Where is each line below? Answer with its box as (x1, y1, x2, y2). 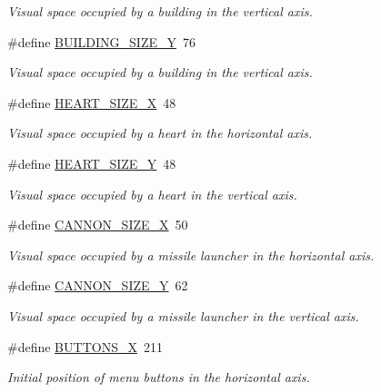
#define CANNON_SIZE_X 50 (7, 215, 188, 234)
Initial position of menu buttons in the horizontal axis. (7, 367, 310, 387)
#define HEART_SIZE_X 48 (7, 93, 176, 112)
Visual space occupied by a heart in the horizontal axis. (7, 123, 313, 142)
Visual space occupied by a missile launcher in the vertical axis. (7, 306, 359, 325)
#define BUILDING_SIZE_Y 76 (7, 32, 196, 51)
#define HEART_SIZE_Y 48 (7, 153, 176, 172)
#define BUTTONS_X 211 (7, 337, 163, 356)
